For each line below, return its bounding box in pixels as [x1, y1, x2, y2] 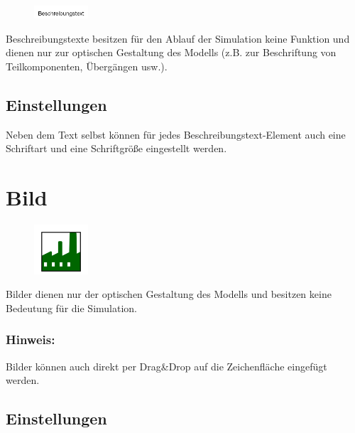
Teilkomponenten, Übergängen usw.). [6, 58, 168, 73]
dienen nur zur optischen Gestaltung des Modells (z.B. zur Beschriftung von [6, 45, 337, 60]
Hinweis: [6, 331, 55, 348]
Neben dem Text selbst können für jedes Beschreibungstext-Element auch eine [6, 127, 346, 141]
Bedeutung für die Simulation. [6, 300, 137, 315]
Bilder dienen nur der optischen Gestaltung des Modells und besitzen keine [6, 287, 332, 301]
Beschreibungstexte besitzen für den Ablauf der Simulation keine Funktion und [6, 31, 350, 46]
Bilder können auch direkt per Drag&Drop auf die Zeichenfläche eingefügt [6, 358, 327, 373]
